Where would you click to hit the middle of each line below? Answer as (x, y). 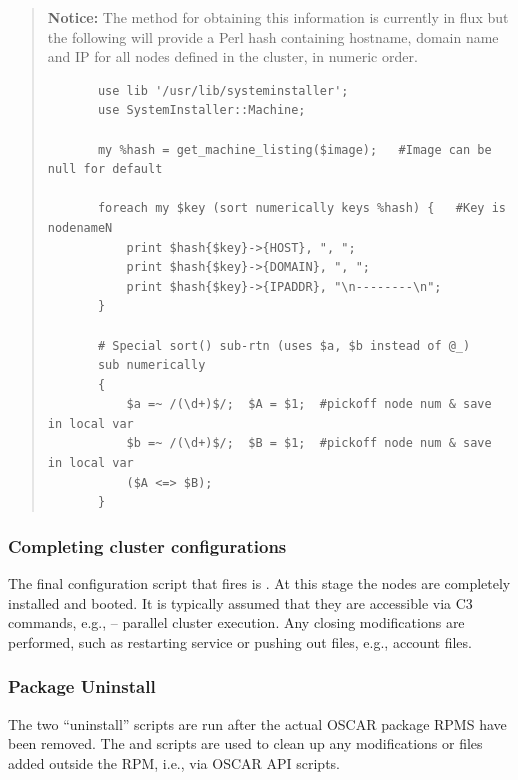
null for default (105, 169)
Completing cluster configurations (147, 545)
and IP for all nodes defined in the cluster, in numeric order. (232, 56)
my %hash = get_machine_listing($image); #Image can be (294, 149)
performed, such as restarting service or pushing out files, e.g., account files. (240, 641)
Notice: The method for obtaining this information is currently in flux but (278, 17)
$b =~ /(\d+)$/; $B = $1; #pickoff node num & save (309, 443)
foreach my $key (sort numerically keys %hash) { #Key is (301, 208)
